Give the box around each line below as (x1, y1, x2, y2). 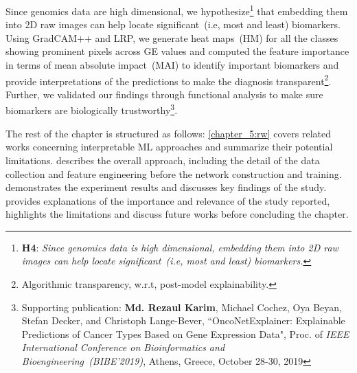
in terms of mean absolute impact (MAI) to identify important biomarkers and (5, 58, 339, 72)
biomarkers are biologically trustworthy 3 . (5, 101, 178, 117)
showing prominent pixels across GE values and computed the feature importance (5, 44, 349, 58)
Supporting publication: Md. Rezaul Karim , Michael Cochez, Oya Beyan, (21, 299, 342, 314)
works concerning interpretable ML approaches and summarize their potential (5, 139, 333, 154)
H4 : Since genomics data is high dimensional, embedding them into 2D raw (21, 240, 338, 254)
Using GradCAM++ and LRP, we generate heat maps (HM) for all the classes (5, 30, 338, 45)
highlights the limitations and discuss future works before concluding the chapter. (5, 207, 349, 221)
